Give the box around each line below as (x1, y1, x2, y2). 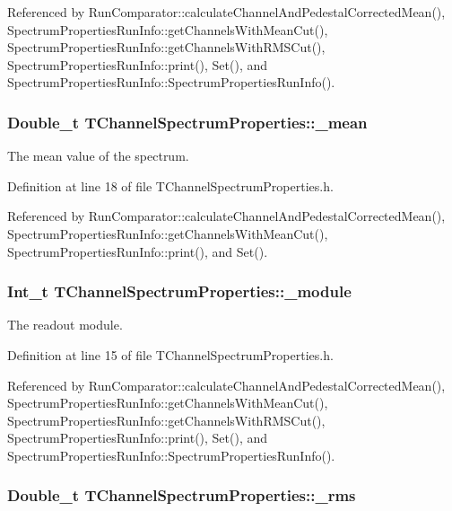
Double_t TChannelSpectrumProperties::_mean (7, 110, 368, 133)
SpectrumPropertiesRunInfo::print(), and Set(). (7, 242, 268, 260)
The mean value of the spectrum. (7, 146, 189, 165)
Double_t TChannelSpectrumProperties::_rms (7, 484, 356, 507)
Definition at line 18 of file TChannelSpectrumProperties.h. (7, 176, 334, 195)
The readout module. (7, 315, 123, 334)
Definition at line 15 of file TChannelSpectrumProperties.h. (7, 345, 334, 364)
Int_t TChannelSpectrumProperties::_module (7, 280, 352, 303)
